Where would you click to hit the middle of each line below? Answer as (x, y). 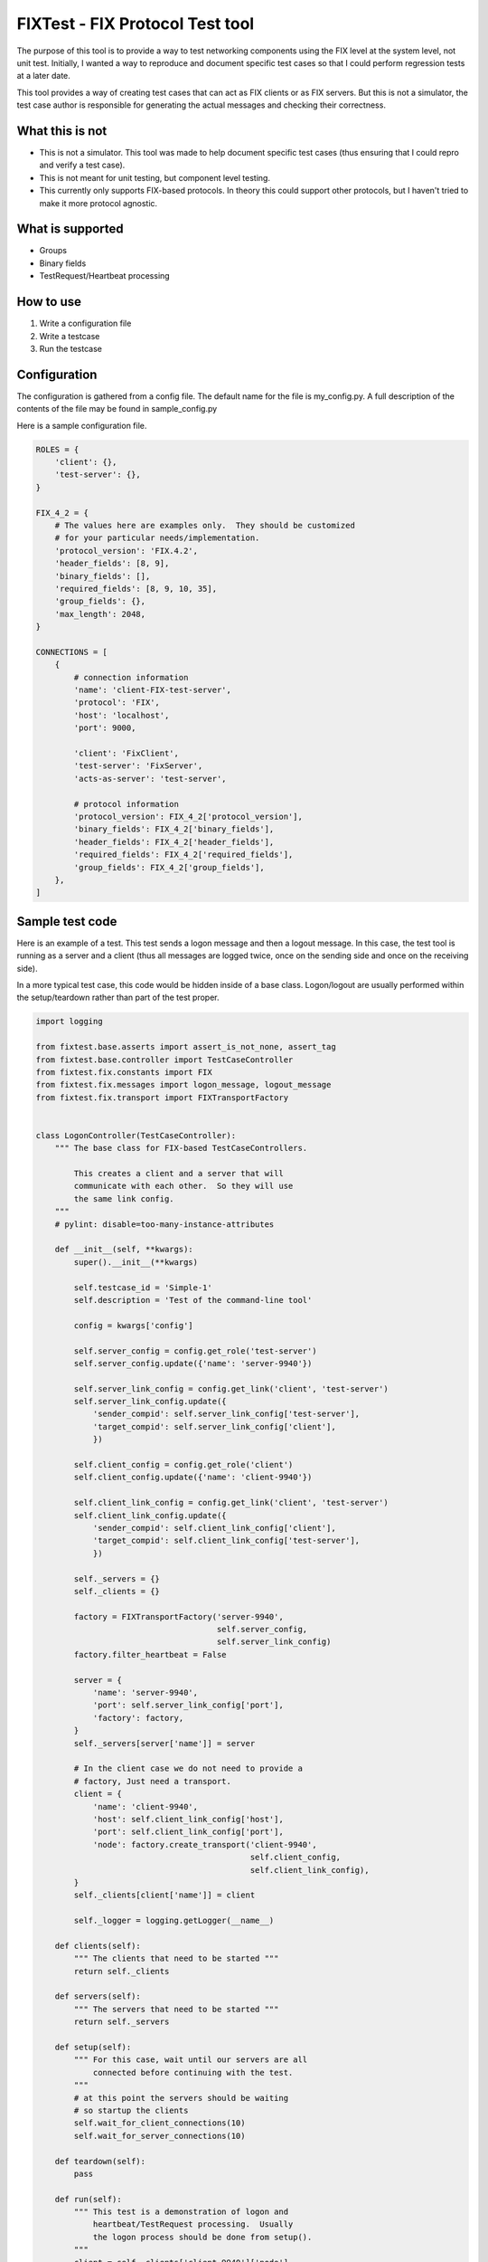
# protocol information (127, 804)
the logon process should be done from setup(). (202, 2237)
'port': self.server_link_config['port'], (188, 1705)
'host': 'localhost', (122, 715)
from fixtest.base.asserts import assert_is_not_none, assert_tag (186, 1047)
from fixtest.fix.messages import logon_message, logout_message (183, 1085)
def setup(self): (93, 2047)
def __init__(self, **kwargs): (124, 1250)
